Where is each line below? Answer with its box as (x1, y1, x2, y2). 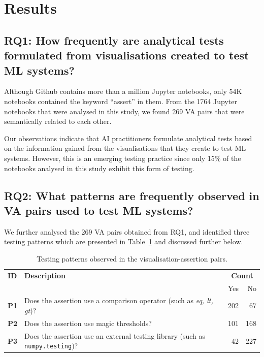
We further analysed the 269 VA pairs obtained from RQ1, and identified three (4, 226, 250, 237)
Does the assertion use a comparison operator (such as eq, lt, (24, 295, 213, 306)
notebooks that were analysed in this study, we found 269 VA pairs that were (4, 106, 245, 116)
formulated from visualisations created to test (4, 47, 249, 63)
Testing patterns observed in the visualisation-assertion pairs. (37, 253, 227, 264)
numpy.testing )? (24, 340, 78, 351)
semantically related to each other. (4, 116, 112, 126)
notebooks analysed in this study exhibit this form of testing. (4, 163, 194, 173)
